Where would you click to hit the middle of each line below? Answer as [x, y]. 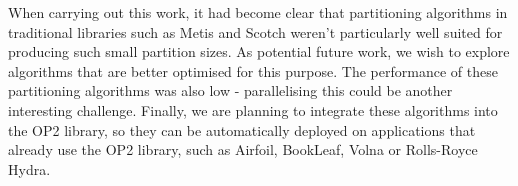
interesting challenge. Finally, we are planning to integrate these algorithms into [253, 109]
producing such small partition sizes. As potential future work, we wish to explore [259, 51]
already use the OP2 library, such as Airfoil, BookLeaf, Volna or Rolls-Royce [243, 149]
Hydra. [29, 168]
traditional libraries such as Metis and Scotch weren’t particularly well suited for [255, 31]
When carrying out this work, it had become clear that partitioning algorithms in [258, 12]
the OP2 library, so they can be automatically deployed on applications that [242, 129]
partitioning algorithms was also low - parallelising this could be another [230, 90]
